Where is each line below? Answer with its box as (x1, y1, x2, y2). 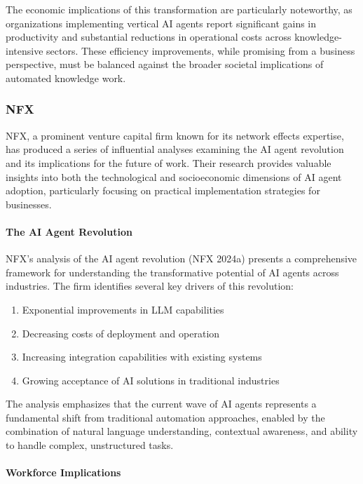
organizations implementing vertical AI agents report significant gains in (6, 15, 317, 30)
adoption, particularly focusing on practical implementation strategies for (6, 183, 320, 198)
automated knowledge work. (6, 70, 126, 85)
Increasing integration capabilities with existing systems (22, 349, 262, 364)
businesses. (6, 196, 52, 211)
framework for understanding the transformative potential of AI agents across (6, 264, 339, 279)
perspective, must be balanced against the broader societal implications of (6, 57, 324, 72)
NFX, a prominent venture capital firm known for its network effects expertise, (6, 128, 344, 142)
